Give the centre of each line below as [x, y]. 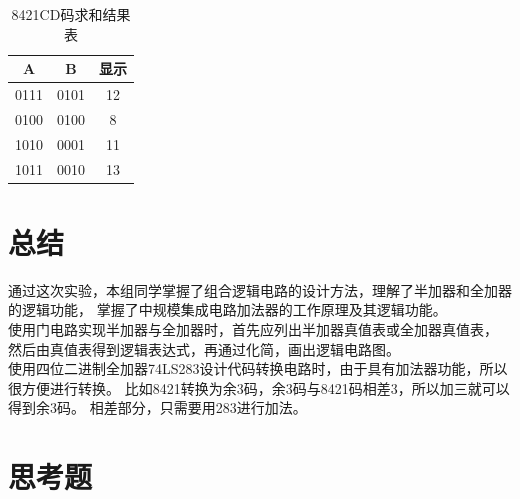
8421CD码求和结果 [71, 14]
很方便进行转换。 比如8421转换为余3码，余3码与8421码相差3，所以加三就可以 [259, 387]
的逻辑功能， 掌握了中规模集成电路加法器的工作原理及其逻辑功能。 [227, 309]
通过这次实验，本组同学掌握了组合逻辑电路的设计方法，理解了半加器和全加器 [260, 289]
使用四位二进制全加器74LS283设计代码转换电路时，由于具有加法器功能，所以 [258, 368]
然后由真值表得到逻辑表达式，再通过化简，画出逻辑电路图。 [204, 348]
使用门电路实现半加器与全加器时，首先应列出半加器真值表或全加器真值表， [253, 328]
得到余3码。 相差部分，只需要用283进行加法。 [157, 407]
